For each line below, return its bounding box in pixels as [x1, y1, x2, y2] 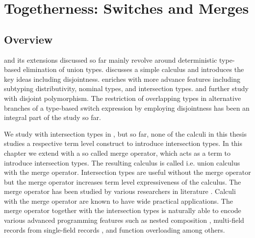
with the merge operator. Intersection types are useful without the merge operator [4, 167, 251, 177]
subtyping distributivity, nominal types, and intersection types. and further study [4, 83, 249, 94]
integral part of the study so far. [4, 112, 101, 122]
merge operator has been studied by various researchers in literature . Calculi [4, 186, 236, 196]
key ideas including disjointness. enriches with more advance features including [4, 73, 241, 84]
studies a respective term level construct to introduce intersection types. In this [4, 138, 243, 148]
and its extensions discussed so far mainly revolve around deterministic [4, 54, 217, 65]
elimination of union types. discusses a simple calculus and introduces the [23, 64, 244, 74]
